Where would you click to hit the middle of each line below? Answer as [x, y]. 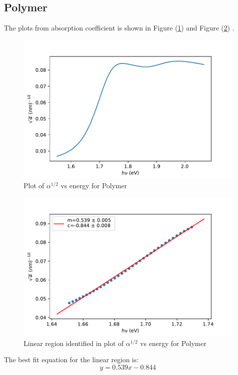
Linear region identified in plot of [74, 343]
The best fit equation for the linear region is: [71, 360]
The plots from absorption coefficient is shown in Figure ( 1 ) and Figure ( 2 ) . [119, 28]
